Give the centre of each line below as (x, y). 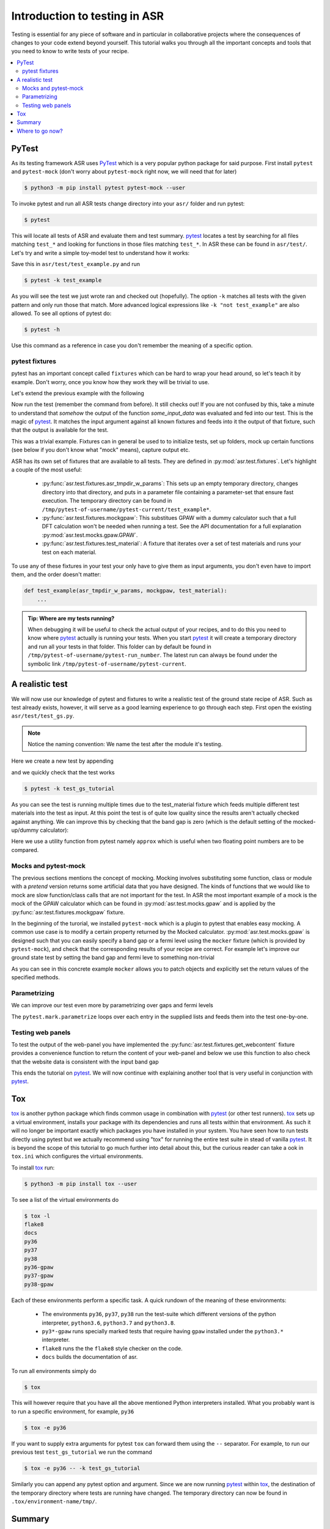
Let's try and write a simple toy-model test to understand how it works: (100, 253)
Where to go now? (40, 131)
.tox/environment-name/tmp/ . (54, 1501)
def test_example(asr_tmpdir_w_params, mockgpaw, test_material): (126, 591)
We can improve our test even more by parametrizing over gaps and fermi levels (112, 1005)
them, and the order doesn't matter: (56, 574)
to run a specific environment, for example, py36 (73, 1411)
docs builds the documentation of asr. (90, 1357)
